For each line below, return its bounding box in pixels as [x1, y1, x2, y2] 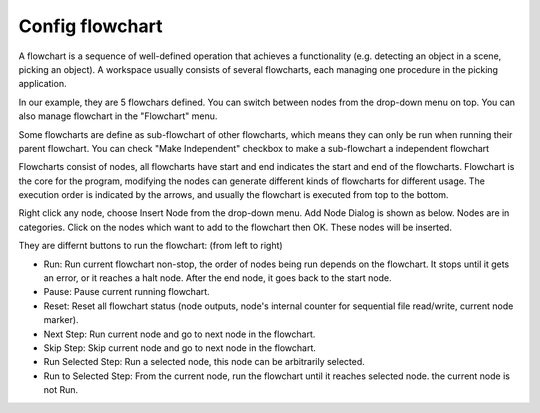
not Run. [43, 384, 79, 396]
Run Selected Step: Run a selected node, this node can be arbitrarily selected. [43, 356, 365, 368]
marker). [43, 314, 79, 326]
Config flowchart [18, 15, 163, 37]
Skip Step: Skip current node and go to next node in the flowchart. [43, 341, 317, 354]
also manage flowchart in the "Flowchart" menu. [18, 110, 218, 122]
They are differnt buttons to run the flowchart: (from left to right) [18, 240, 284, 252]
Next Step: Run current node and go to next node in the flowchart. [43, 328, 316, 340]
